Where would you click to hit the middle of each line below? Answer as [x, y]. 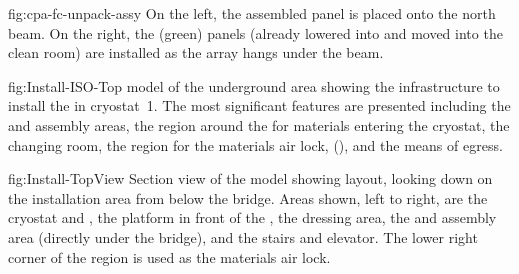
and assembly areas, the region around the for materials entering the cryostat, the [259, 124]
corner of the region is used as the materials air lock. [169, 256]
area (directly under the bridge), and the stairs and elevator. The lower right [243, 236]
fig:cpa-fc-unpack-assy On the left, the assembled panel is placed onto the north [252, 13]
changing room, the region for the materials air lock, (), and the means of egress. [255, 144]
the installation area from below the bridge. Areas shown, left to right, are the [248, 197]
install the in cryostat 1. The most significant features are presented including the [259, 105]
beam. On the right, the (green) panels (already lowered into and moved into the [255, 32]
